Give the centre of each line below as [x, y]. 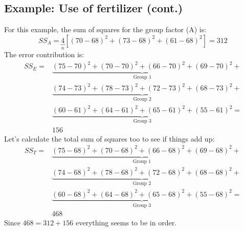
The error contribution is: [44, 54]
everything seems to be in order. [126, 223]
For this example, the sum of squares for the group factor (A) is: [105, 29]
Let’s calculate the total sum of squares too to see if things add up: [109, 138]
